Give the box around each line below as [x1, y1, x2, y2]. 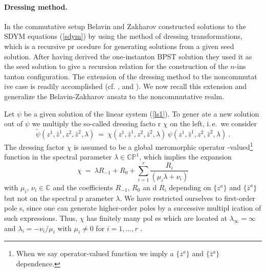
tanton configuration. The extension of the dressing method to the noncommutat [4, 71, 257, 81]
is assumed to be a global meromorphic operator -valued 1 [74, 140, 253, 152]
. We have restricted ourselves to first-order [120, 192, 256, 203]
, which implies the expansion [139, 151, 232, 162]
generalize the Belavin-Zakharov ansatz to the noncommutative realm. [4, 90, 225, 101]
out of [4, 118, 23, 129]
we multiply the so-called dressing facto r [32, 118, 161, 129]
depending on [169, 182, 211, 193]
